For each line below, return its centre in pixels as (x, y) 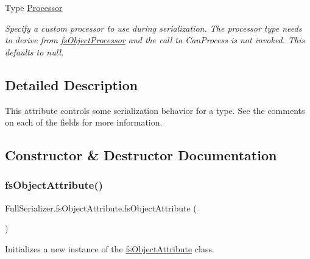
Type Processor (34, 7)
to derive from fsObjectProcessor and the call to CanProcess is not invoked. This (155, 40)
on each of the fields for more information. (84, 122)
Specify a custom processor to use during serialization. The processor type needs (153, 28)
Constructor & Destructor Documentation (141, 155)
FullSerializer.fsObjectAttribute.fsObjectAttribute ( (101, 208)
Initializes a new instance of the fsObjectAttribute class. (110, 248)
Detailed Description (72, 84)
